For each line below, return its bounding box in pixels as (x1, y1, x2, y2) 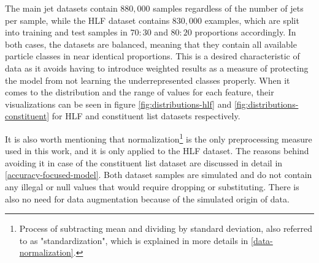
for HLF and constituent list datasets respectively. (52, 109, 240, 122)
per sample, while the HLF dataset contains (5, 13, 170, 26)
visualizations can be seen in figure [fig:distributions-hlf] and (5, 97, 232, 110)
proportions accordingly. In (194, 26, 296, 39)
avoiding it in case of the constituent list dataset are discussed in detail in (5, 156, 283, 169)
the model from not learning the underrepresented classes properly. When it (5, 73, 290, 86)
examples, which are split (204, 13, 299, 26)
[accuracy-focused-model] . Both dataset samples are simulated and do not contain (5, 168, 312, 181)
